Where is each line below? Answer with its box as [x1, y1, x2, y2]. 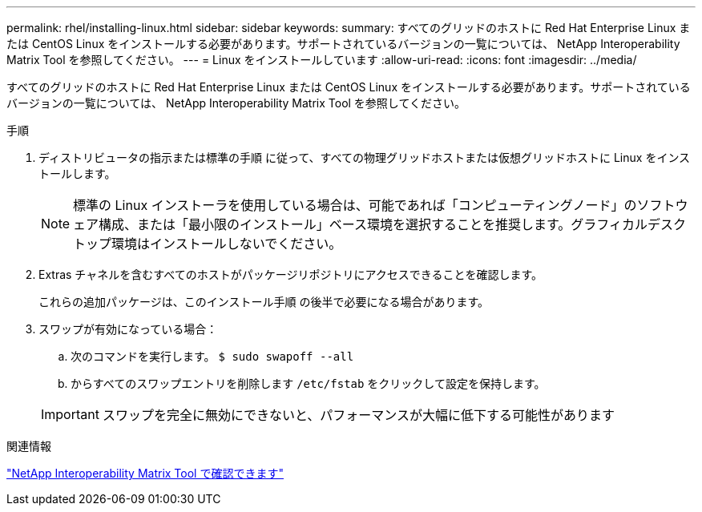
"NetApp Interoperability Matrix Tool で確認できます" [6, 466, 284, 480]
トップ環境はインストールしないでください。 [73, 236, 342, 252]
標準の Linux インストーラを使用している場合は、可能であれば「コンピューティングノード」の [73, 197, 637, 213]
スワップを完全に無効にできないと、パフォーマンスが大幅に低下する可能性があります [102, 407, 615, 423]
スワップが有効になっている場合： [38, 322, 218, 336]
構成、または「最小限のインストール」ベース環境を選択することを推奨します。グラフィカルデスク [99, 216, 687, 232]
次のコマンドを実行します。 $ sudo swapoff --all [71, 349, 354, 363]
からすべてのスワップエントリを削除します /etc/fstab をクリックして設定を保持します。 [71, 377, 546, 390]
